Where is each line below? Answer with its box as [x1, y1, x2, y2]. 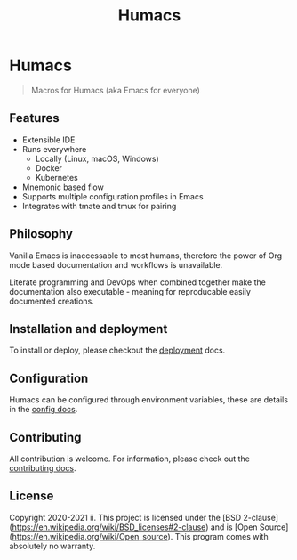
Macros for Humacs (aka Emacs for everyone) [30, 85, 200, 95]
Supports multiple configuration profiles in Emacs [21, 191, 204, 201]
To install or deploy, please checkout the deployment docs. [9, 345, 226, 356]
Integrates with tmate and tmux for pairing [21, 200, 177, 211]
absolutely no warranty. [9, 540, 96, 551]
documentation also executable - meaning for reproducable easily [9, 286, 252, 296]
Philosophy [9, 226, 74, 241]
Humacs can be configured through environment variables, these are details [9, 394, 289, 405]
